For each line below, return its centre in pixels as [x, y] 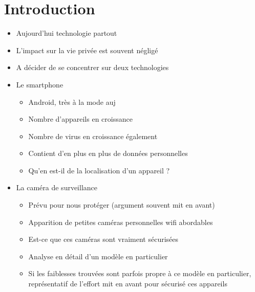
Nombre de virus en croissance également [93, 136]
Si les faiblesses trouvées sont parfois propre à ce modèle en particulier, [140, 273]
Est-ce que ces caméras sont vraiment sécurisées [103, 239]
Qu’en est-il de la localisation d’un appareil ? [99, 170]
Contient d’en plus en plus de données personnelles [108, 153]
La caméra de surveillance [57, 187]
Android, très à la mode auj [72, 102]
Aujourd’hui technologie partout [67, 33]
